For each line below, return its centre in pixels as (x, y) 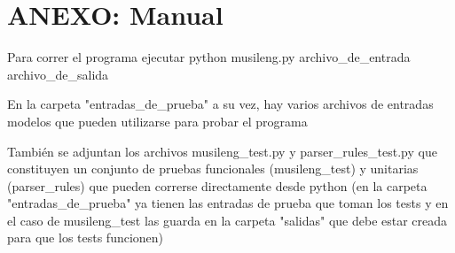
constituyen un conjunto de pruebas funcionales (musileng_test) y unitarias (213, 169)
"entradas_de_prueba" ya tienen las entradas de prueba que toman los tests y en (228, 203)
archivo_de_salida (58, 74)
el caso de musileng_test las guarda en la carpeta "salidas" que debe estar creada (227, 220)
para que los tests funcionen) (86, 238)
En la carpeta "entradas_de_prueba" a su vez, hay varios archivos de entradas (220, 104)
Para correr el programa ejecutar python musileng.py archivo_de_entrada (209, 57)
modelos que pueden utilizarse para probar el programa (157, 121)
